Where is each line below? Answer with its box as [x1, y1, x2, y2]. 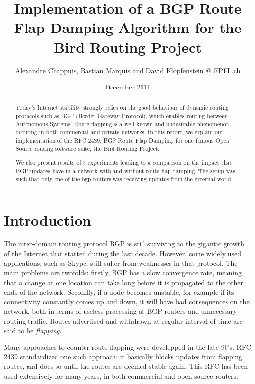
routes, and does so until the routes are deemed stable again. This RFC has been [4, 361, 248, 371]
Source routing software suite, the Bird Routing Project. [15, 144, 160, 152]
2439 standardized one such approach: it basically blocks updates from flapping [4, 351, 243, 361]
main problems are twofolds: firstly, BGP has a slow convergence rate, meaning [4, 267, 242, 277]
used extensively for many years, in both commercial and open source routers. [4, 370, 238, 381]
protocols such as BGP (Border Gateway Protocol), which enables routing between [15, 112, 228, 120]
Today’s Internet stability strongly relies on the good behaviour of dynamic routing [15, 103, 228, 112]
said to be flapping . [4, 325, 62, 335]
